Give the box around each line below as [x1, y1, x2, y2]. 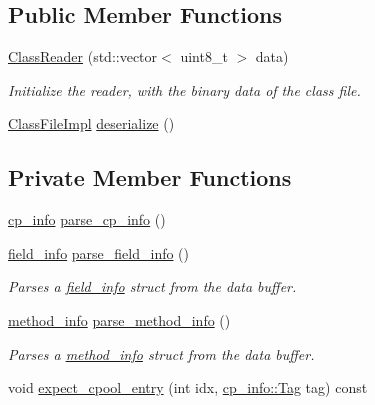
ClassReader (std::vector [8, 46, 158, 67]
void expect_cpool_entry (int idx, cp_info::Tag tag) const [8, 377, 368, 398]
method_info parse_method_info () [8, 309, 231, 330]
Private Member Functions [8, 162, 292, 193]
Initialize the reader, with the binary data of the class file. [8, 79, 361, 100]
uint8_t [180, 46, 228, 67]
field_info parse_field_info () [8, 242, 190, 263]
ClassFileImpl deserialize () [8, 113, 175, 134]
